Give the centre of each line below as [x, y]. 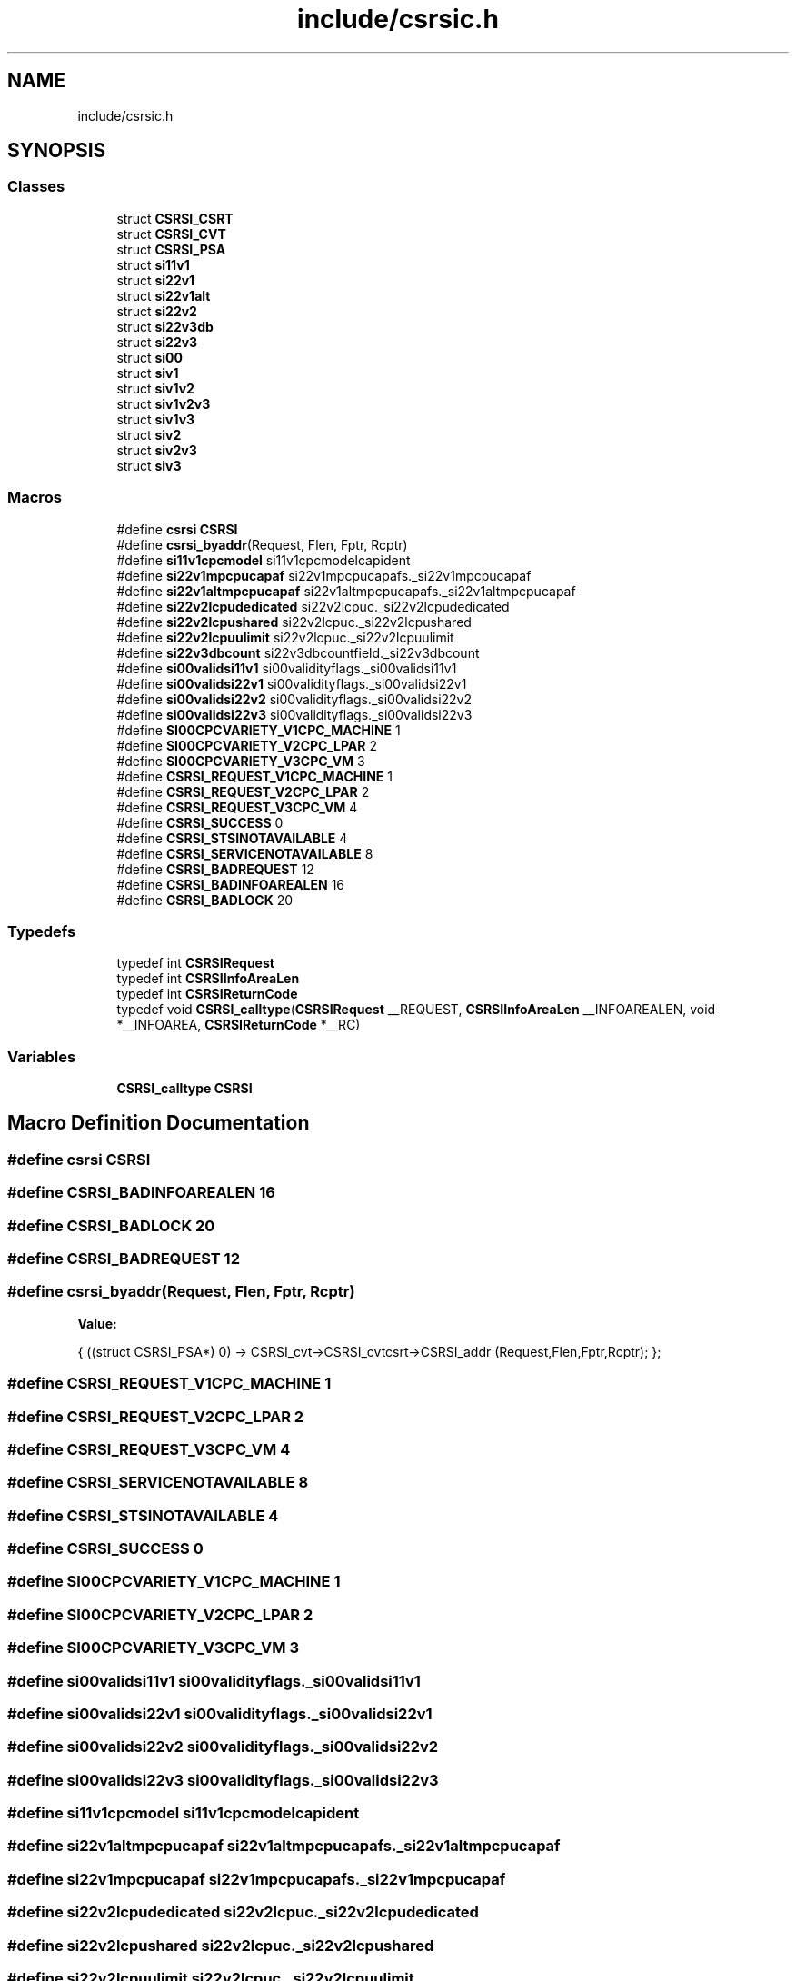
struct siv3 [149, 465]
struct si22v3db [165, 326]
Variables [42, 1056]
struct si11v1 [153, 264]
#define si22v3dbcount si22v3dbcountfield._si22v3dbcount [298, 652]
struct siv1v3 [156, 419]
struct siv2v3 [157, 450]
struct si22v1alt [164, 295]
